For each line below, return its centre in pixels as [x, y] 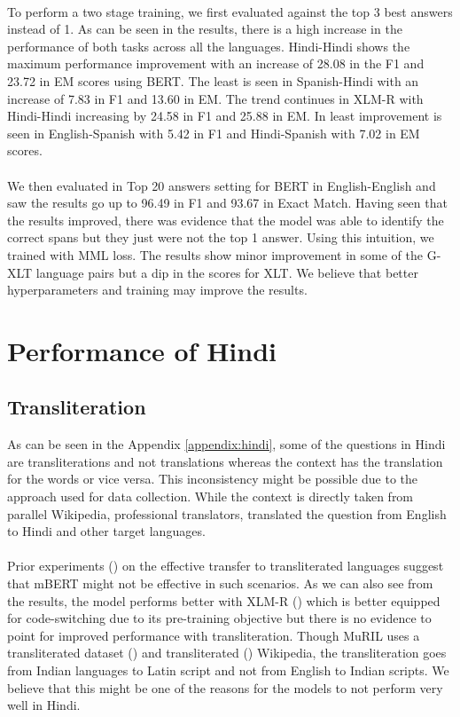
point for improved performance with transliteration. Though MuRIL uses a [214, 635]
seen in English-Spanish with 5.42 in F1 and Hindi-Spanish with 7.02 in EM [214, 133]
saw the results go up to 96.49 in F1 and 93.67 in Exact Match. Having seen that [227, 203]
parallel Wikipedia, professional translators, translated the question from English [227, 513]
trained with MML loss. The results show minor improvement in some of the [215, 254]
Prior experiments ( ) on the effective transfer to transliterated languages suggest [226, 566]
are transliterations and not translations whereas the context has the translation [225, 461]
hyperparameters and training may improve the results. [157, 290]
